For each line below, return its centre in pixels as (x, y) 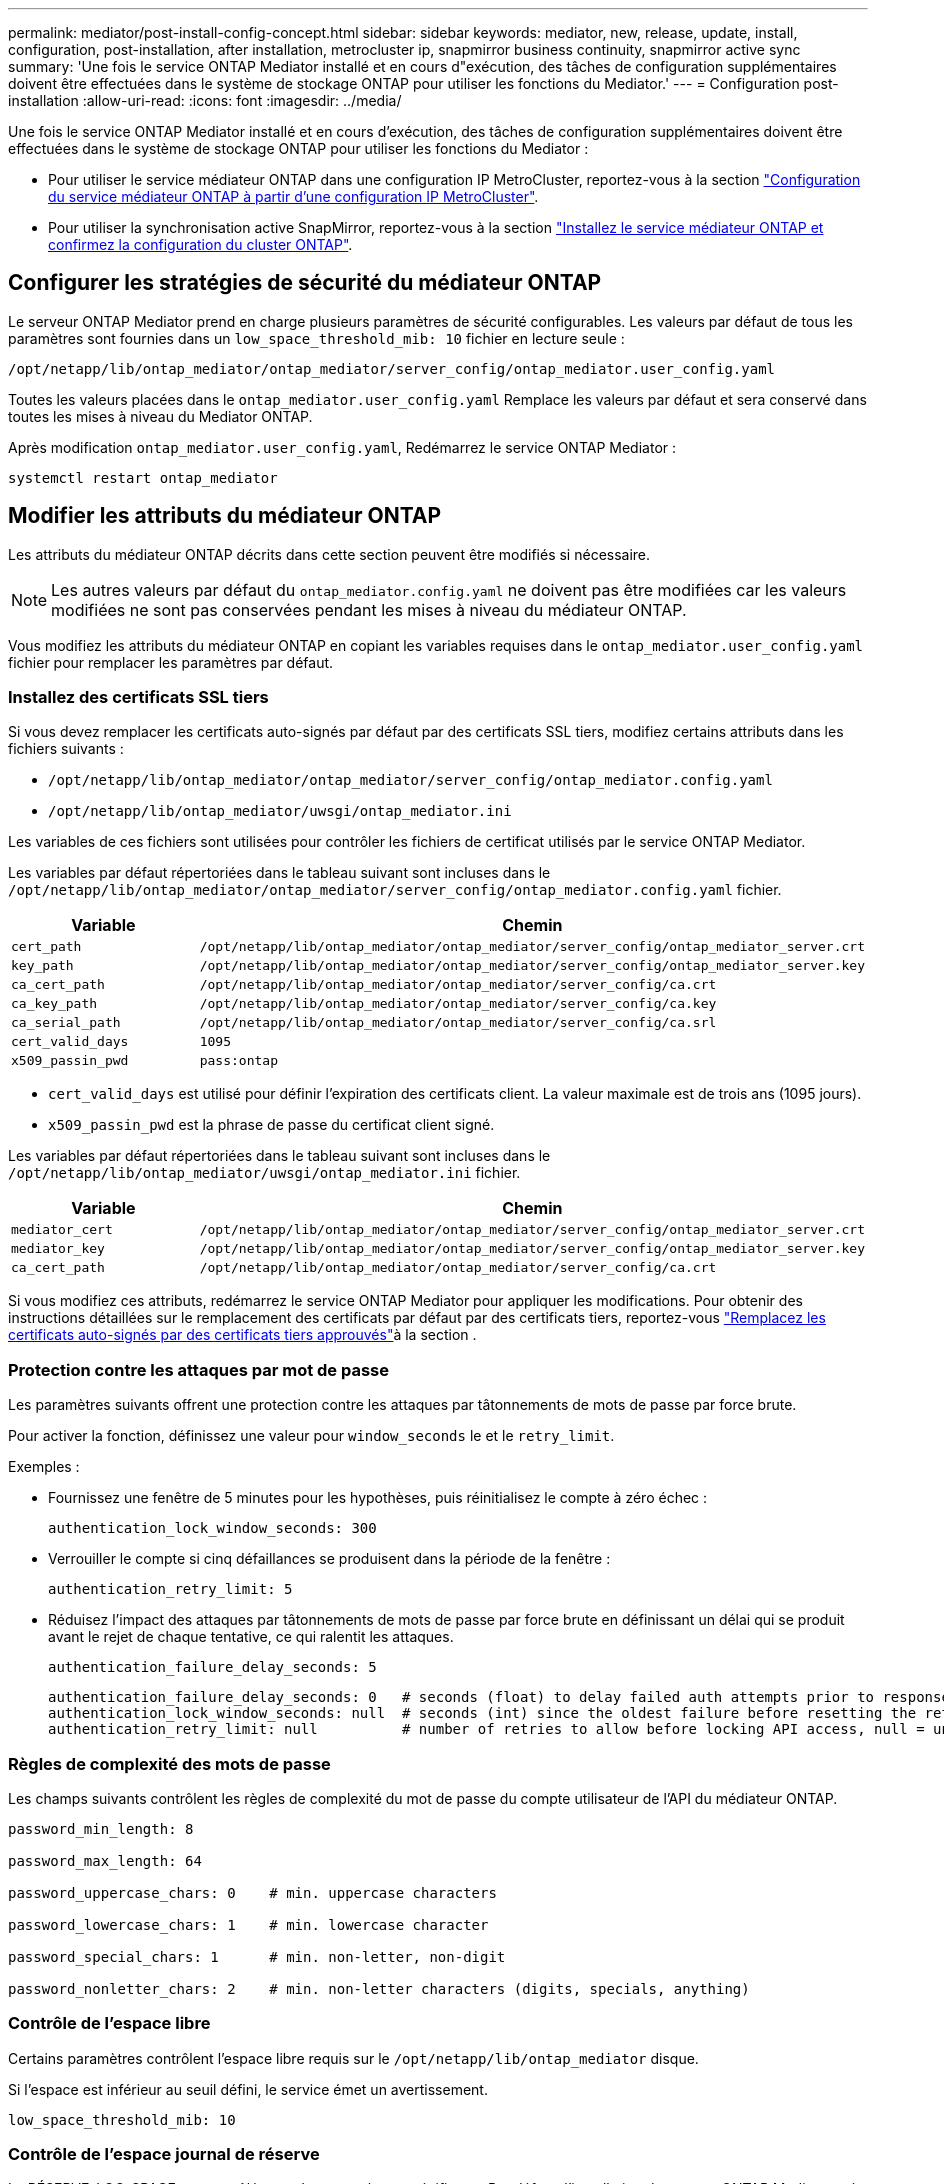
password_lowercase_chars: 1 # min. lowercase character (248, 1924)
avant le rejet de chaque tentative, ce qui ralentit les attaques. (251, 1637)
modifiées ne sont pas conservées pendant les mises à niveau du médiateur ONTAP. (369, 609)
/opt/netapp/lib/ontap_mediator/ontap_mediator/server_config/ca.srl (458, 1023)
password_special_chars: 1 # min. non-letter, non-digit (257, 1956)
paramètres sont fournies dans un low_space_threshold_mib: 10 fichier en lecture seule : (316, 338)
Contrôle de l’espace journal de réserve (164, 2154)
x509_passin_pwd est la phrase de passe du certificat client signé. (271, 1125)
